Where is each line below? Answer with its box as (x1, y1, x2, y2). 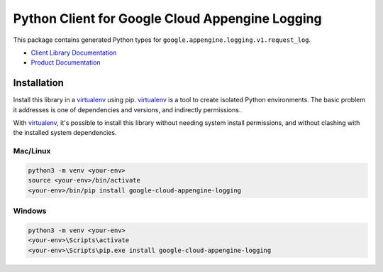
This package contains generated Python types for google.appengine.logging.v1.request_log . (13, 36, 311, 44)
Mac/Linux (13, 146, 51, 156)
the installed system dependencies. (13, 129, 117, 137)
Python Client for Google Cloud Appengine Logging (13, 11, 322, 26)
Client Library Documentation (30, 48, 117, 57)
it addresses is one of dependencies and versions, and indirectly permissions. (13, 105, 241, 114)
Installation (13, 77, 64, 89)
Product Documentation (30, 58, 101, 67)
